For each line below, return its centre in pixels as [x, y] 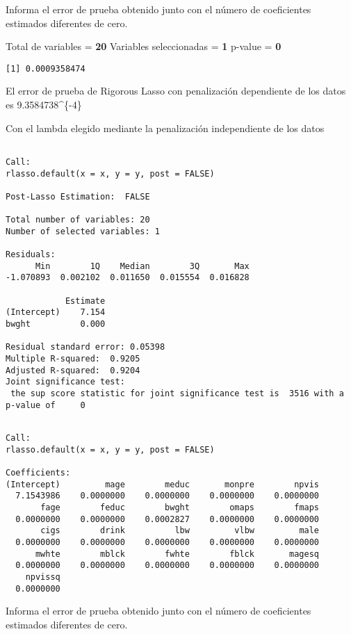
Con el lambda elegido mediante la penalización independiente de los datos [165, 128]
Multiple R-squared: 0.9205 [73, 359]
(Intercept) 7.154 [56, 312]
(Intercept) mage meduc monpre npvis [163, 484]
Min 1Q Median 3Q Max [142, 266]
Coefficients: [38, 472]
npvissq [43, 577]
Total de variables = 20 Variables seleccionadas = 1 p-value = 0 [144, 46]
